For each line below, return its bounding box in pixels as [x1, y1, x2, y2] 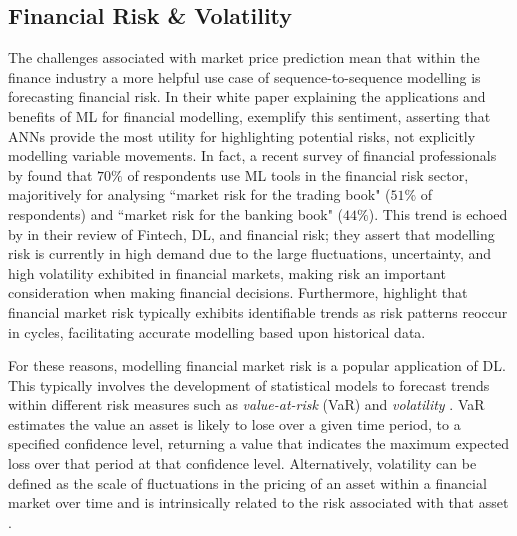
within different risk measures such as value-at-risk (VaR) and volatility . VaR [8, 394, 485, 415]
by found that [8, 164, 93, 185]
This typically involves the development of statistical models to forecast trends [8, 374, 490, 395]
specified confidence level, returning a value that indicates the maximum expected [8, 433, 510, 454]
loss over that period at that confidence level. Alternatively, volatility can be [8, 453, 477, 474]
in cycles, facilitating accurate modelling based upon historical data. [8, 321, 426, 342]
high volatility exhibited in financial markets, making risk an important [8, 262, 446, 283]
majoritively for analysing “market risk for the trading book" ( [8, 184, 391, 205]
